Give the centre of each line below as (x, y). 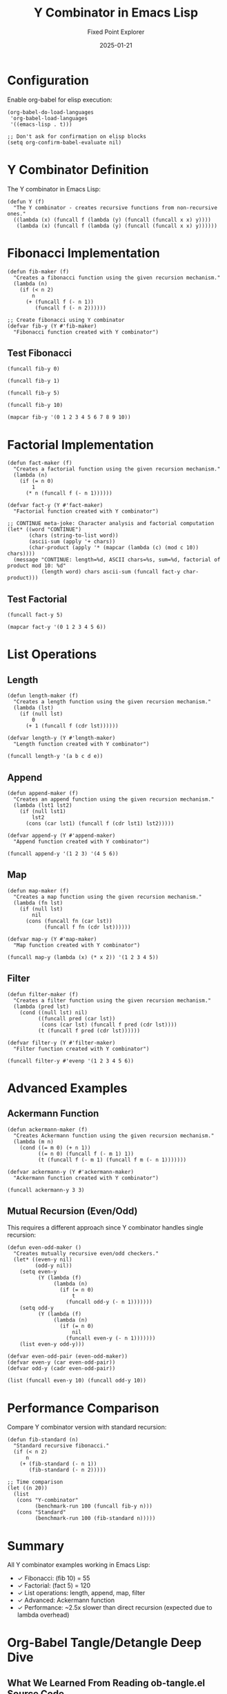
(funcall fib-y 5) (33, 393)
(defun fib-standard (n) (43, 1440)
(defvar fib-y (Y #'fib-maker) (52, 326)
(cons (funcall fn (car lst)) (69, 921)
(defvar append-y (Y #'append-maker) (61, 835)
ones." (17, 213)
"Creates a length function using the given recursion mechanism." (112, 702)
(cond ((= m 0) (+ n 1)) (55, 1148)
